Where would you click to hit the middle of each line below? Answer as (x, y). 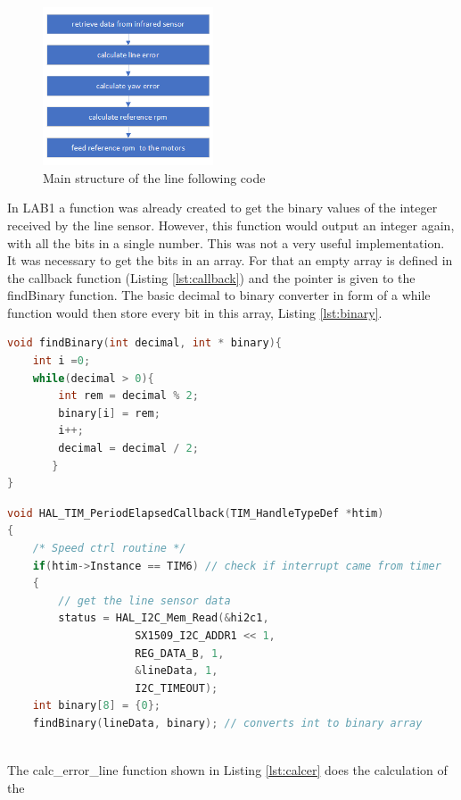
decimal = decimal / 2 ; (128, 449)
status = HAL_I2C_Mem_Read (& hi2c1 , (164, 618)
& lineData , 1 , (177, 671)
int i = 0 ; (62, 361)
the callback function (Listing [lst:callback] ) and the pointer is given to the (211, 277)
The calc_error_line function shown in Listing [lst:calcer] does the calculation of (227, 770)
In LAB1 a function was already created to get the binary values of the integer (222, 208)
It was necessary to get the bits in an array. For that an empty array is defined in (230, 260)
